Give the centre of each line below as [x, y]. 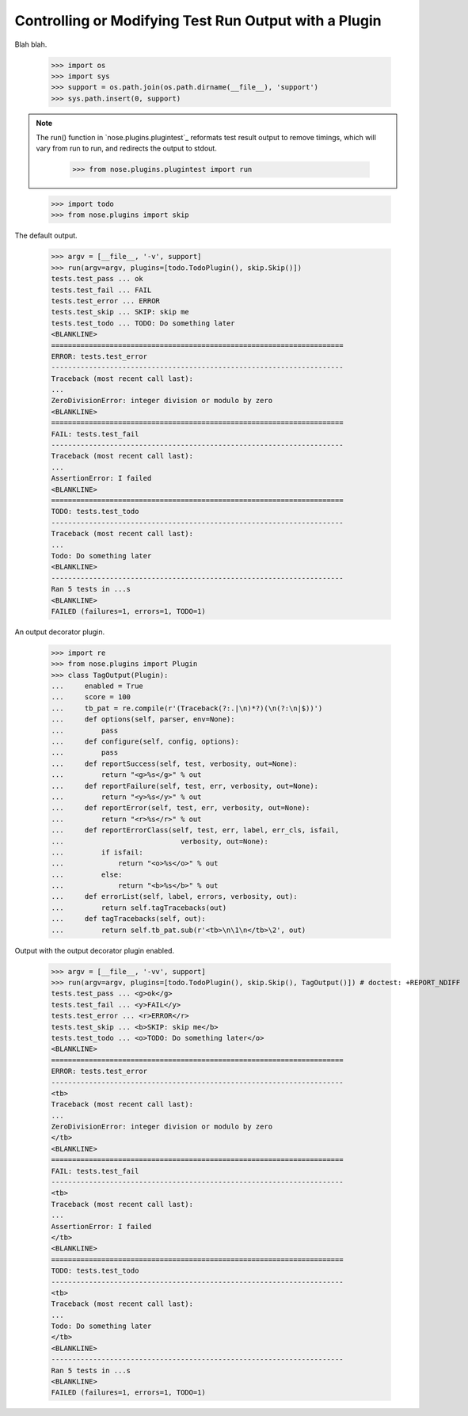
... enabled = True [97, 686]
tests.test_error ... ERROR [105, 301]
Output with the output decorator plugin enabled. [94, 950]
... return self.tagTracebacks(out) [139, 908]
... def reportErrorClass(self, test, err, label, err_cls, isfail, [195, 830]
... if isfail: [97, 852]
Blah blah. [31, 44]
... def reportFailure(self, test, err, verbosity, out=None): [185, 786]
